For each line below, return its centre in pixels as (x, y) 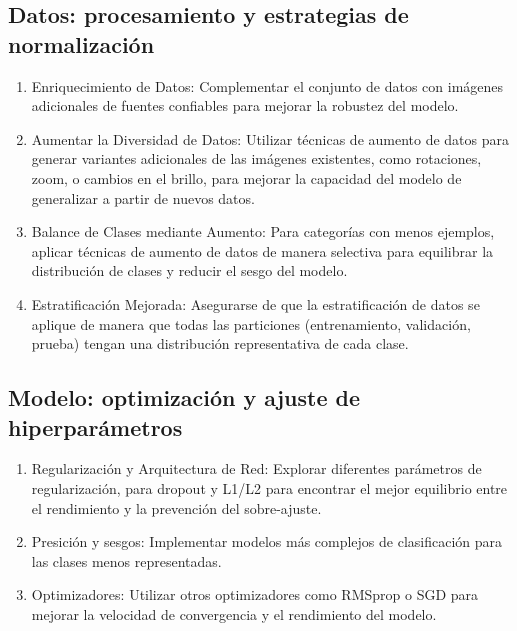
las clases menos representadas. (126, 560)
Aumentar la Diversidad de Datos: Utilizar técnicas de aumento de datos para (270, 138)
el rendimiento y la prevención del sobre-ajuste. (176, 507)
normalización (81, 43)
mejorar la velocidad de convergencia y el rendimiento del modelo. (234, 613)
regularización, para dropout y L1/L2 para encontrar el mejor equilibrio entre (269, 487)
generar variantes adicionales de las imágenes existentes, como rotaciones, (256, 158)
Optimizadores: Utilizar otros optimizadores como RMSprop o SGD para (255, 594)
